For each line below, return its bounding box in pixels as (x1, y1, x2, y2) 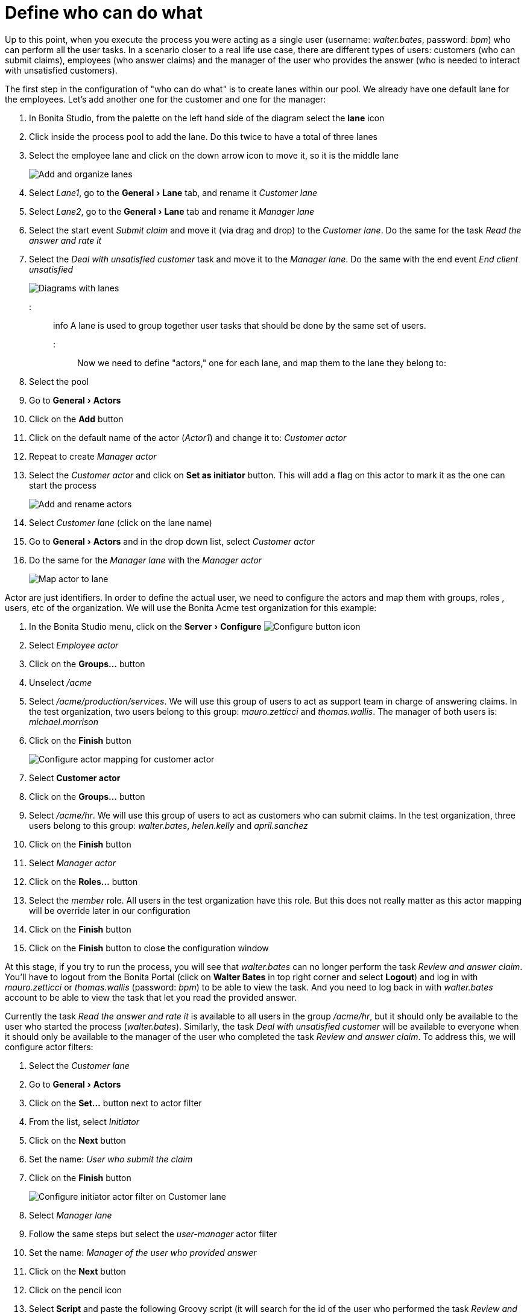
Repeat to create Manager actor (29, 451, 157, 461)
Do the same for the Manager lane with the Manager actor (29, 554, 262, 565)
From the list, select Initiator (29, 1116, 139, 1127)
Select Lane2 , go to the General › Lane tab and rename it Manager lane (29, 206, 315, 217)
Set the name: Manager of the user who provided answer (29, 1247, 257, 1258)
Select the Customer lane (29, 1060, 130, 1071)
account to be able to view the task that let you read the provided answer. (5, 992, 297, 1003)
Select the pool (29, 376, 89, 387)
